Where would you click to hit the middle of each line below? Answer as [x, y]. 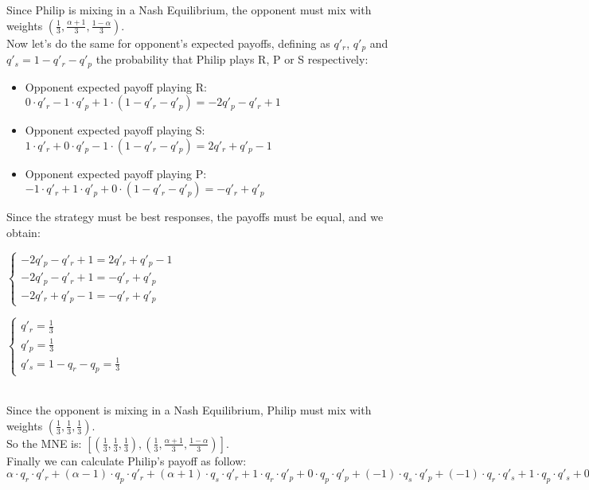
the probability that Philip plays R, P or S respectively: [232, 59]
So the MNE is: [44, 443]
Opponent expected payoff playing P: [116, 173]
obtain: [23, 232]
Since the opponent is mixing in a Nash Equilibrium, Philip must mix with [189, 410]
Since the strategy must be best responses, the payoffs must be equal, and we [195, 217]
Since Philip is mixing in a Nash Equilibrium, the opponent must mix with [189, 10]
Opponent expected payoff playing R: [116, 86]
